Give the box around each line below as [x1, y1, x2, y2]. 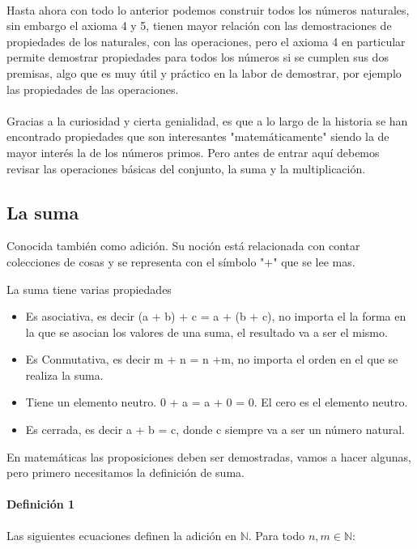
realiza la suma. [25, 366, 104, 383]
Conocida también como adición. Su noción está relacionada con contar [6, 237, 360, 254]
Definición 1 [6, 496, 75, 513]
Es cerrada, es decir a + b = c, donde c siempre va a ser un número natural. [25, 421, 405, 438]
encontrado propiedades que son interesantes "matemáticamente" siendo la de [6, 128, 389, 145]
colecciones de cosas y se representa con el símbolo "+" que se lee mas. [6, 253, 355, 270]
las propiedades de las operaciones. [6, 80, 179, 97]
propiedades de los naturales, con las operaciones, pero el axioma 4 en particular [6, 32, 406, 49]
